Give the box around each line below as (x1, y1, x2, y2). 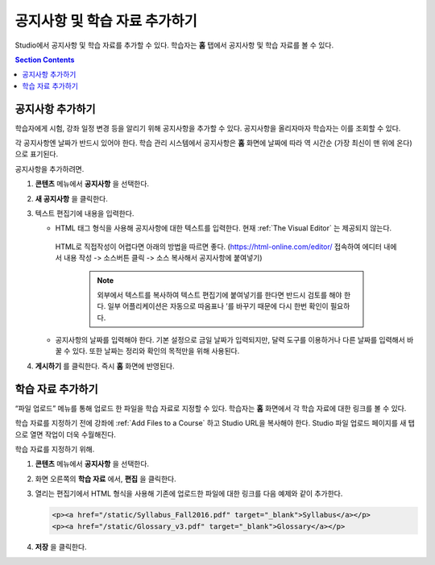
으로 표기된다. (14, 149, 59, 159)
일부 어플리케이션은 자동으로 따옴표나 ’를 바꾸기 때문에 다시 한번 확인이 (107, 301, 329, 311)
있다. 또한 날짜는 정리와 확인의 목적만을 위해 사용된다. (72, 347, 240, 356)
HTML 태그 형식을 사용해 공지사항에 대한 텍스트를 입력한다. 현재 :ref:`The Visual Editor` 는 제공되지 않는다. (55, 223, 392, 233)
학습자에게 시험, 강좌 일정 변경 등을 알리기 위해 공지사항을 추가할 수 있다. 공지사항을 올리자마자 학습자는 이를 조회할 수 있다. (14, 123, 401, 133)
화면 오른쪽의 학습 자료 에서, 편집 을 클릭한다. (35, 474, 176, 484)
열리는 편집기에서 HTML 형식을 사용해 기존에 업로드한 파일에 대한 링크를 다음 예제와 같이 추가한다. (35, 488, 343, 499)
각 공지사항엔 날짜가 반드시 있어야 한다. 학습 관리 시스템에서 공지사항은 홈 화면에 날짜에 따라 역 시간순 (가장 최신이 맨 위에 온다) (14, 138, 412, 148)
